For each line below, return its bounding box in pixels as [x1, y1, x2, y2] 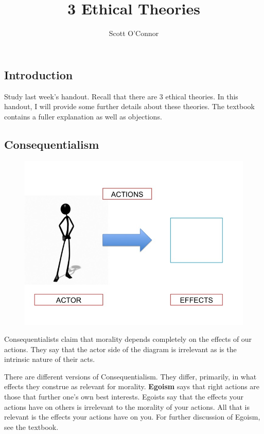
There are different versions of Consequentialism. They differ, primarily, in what [4, 371, 257, 381]
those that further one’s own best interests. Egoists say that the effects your [4, 391, 243, 402]
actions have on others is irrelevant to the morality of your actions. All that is [4, 401, 250, 412]
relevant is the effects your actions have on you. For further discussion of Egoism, [4, 411, 260, 422]
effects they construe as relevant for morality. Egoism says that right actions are [4, 381, 260, 392]
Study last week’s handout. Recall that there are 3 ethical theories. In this [4, 91, 238, 101]
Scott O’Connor [109, 28, 159, 39]
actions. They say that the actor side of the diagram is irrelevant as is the [4, 343, 237, 354]
